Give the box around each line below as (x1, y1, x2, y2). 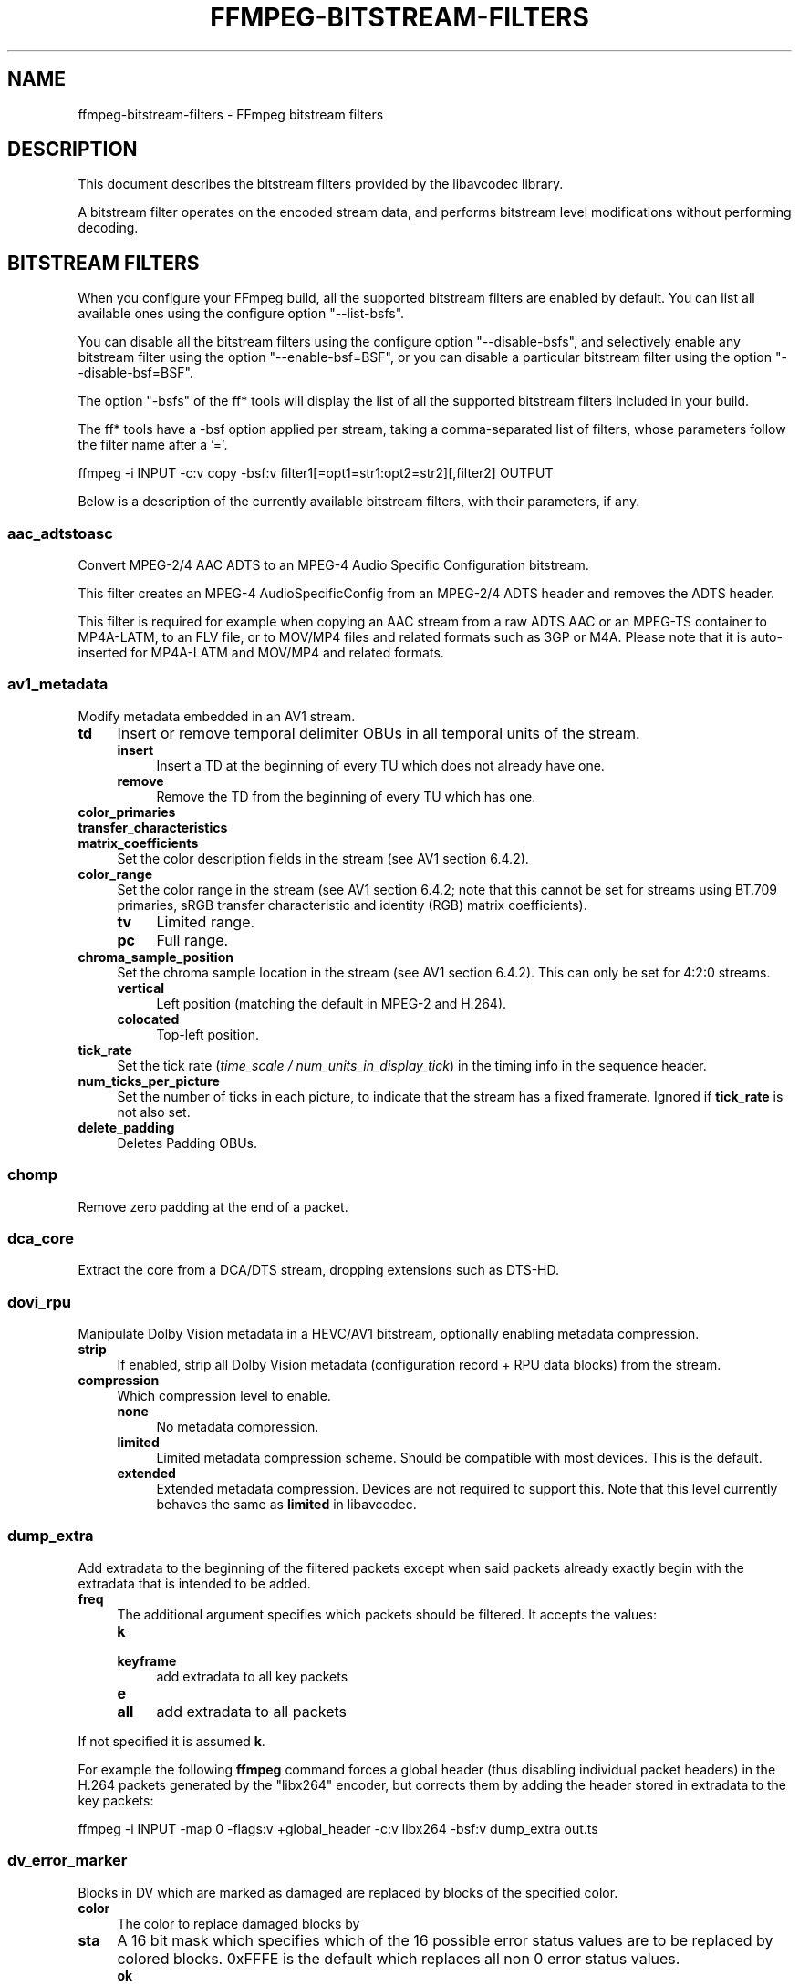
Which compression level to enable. (117, 1388, 331, 1404)
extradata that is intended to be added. (78, 1575, 311, 1591)
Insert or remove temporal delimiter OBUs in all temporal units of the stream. (117, 723, 640, 742)
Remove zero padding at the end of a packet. (78, 1198, 348, 1215)
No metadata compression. (156, 1419, 319, 1435)
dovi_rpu (7, 1292, 71, 1311)
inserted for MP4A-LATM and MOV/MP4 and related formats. (78, 645, 444, 661)
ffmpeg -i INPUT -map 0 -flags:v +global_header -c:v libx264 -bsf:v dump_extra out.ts (78, 1820, 598, 1836)
